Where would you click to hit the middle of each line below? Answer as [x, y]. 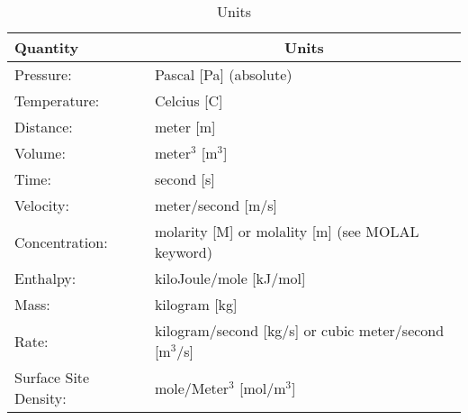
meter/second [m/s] [216, 205]
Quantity [47, 47]
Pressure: [43, 74]
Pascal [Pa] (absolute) [223, 74]
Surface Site [52, 377]
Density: [40, 398]
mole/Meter [192, 388]
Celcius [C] [189, 100]
